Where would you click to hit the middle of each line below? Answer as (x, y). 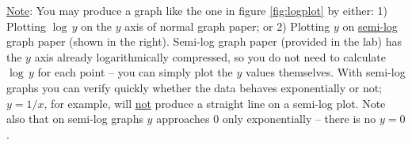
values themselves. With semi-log (326, 72)
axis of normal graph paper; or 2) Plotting (227, 26)
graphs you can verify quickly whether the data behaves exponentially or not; (195, 87)
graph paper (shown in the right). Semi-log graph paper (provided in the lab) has (204, 41)
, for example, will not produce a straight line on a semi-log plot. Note (215, 103)
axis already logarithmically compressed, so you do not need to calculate (210, 56)
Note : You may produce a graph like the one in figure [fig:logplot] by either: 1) (197, 10)
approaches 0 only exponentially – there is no (266, 119)
